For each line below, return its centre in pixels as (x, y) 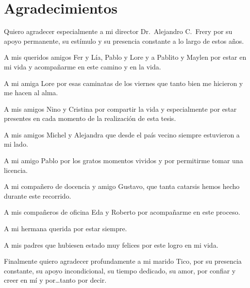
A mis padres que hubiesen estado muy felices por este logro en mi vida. (111, 245)
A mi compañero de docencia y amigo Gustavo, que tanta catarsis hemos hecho (122, 186)
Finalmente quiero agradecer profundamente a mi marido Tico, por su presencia (123, 261)
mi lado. (16, 144)
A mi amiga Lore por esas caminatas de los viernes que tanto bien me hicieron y (124, 83)
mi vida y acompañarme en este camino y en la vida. (83, 66)
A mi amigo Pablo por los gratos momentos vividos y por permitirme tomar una (124, 161)
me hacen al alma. (31, 93)
